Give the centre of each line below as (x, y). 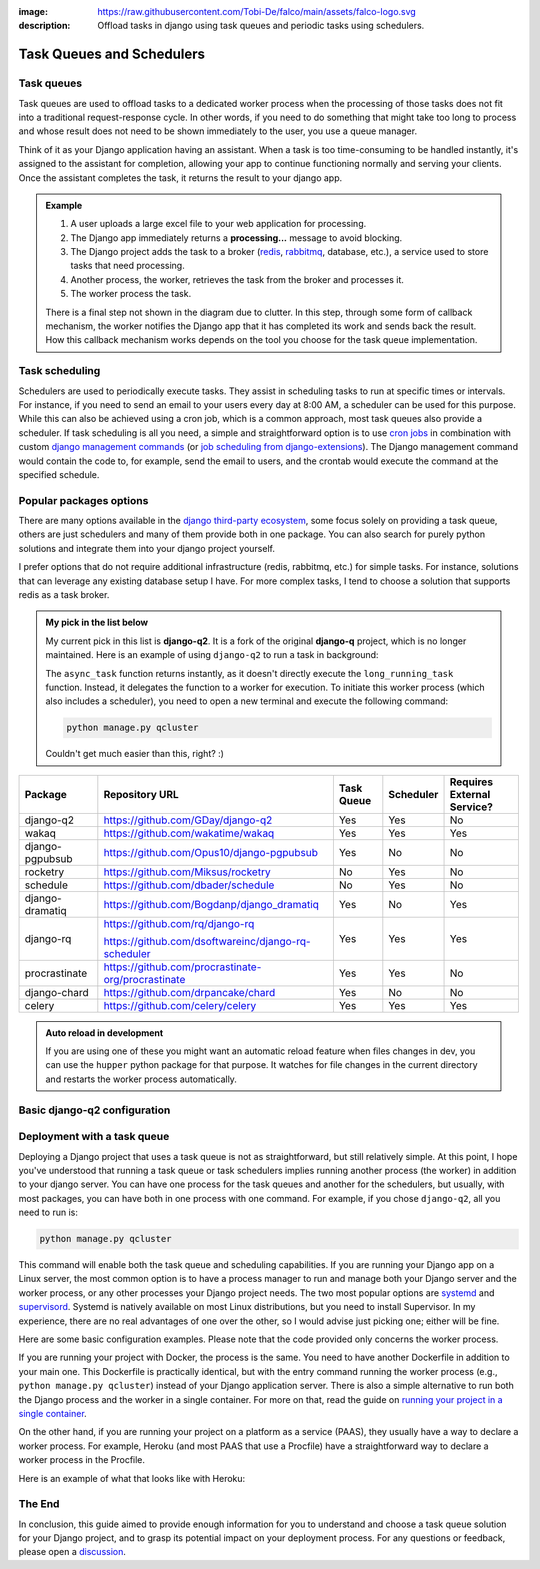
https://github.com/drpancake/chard (189, 992)
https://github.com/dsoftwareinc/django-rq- (207, 941)
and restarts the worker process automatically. (141, 1079)
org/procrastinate (144, 979)
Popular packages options (83, 500)
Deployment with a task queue (94, 1137)
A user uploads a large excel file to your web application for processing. (218, 224)
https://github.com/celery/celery (180, 1005)
